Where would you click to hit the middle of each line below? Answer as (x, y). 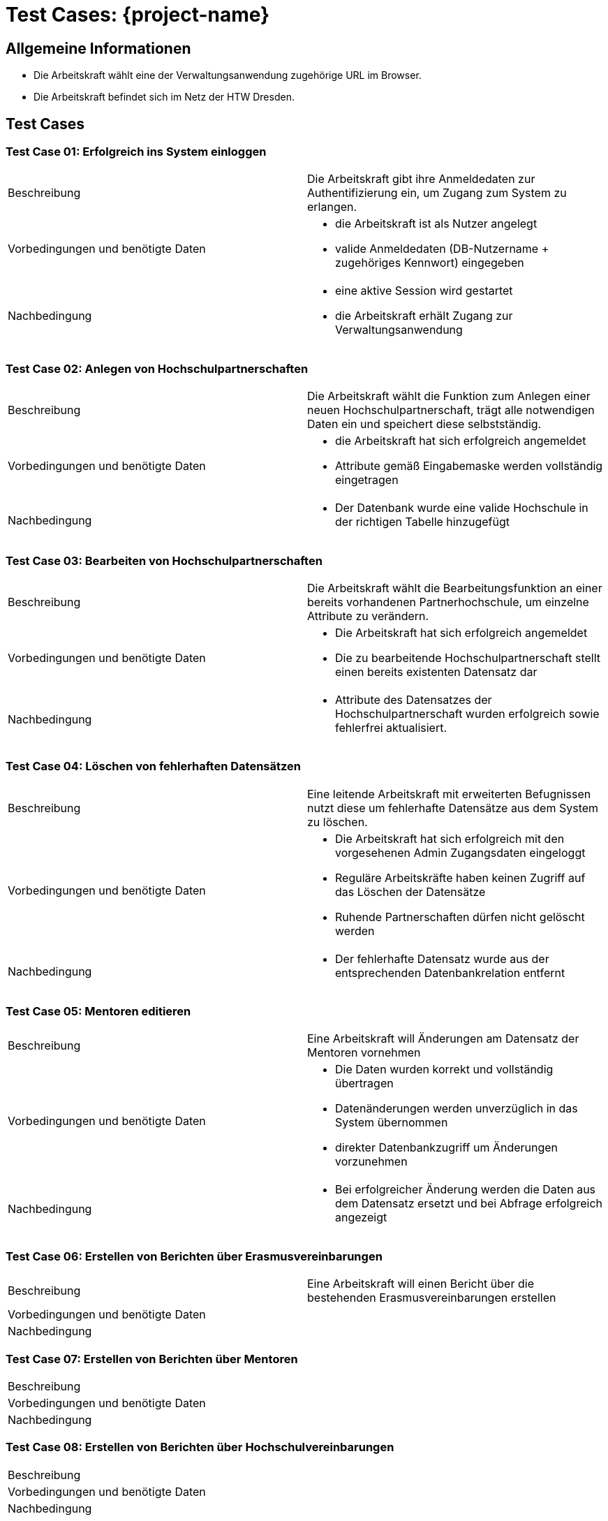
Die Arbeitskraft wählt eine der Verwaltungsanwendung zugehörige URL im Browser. (228, 75)
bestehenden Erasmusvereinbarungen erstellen (432, 1298)
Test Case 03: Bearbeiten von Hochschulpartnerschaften (164, 560)
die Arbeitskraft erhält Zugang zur (424, 316)
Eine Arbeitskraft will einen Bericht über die (421, 1284)
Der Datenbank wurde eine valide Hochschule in (462, 508)
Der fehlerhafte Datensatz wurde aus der (442, 958)
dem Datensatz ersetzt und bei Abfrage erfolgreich (469, 1204)
